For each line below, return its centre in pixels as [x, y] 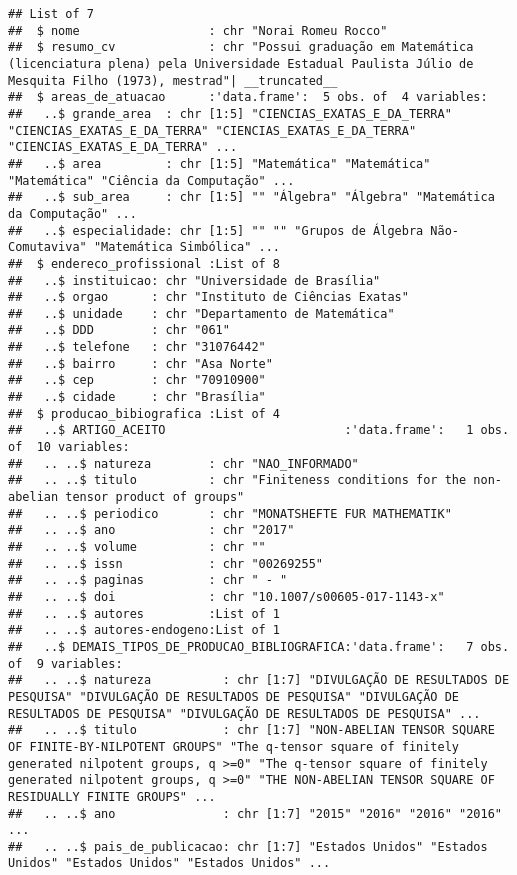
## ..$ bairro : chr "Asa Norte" [140, 363]
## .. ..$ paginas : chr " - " [148, 580]
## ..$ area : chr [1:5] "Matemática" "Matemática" [219, 163]
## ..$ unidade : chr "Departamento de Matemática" [201, 313]
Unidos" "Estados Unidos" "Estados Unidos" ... [169, 863]
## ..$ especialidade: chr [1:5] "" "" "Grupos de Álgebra [216, 230]
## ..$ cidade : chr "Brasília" [137, 397]
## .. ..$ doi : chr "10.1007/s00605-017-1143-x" [226, 596]
